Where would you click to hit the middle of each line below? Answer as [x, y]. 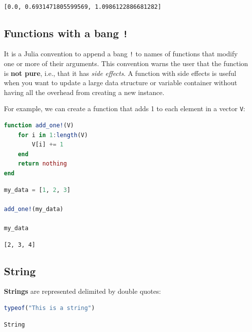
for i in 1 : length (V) [53, 135]
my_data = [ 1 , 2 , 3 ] [37, 190]
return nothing [42, 164]
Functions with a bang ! [66, 33]
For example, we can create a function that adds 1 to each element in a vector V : [125, 108]
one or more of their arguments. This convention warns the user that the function [126, 63]
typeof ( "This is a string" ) [50, 308]
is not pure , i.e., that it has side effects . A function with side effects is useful [120, 73]
